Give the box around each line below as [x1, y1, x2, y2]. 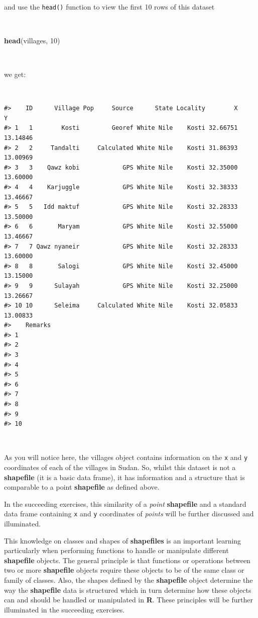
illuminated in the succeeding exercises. [4, 604, 125, 614]
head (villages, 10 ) [4, 35, 60, 45]
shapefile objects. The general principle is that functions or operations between [4, 555, 250, 565]
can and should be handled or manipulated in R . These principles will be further [4, 594, 253, 605]
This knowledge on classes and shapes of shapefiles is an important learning [4, 535, 241, 546]
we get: [4, 69, 26, 80]
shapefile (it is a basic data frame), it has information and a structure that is [4, 472, 245, 482]
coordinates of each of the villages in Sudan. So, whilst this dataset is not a [4, 462, 236, 473]
